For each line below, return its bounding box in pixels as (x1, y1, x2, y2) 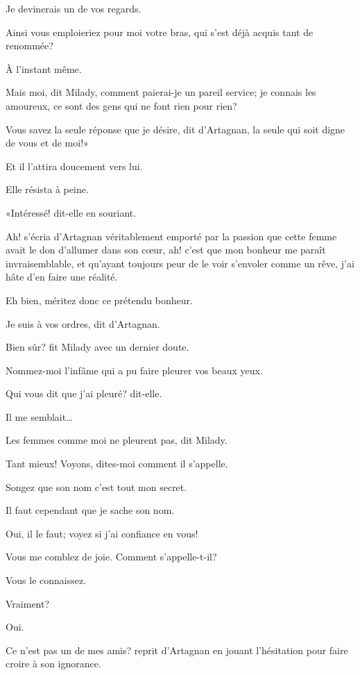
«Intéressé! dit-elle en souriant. (6, 205, 137, 219)
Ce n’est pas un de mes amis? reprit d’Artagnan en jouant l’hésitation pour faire (6, 642, 348, 657)
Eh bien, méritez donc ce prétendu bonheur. (6, 292, 193, 307)
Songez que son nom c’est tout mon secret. (6, 479, 187, 494)
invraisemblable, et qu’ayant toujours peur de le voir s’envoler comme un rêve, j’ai (6, 256, 354, 270)
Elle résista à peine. (6, 182, 89, 197)
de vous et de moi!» (6, 135, 89, 150)
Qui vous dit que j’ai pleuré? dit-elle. (6, 386, 162, 401)
